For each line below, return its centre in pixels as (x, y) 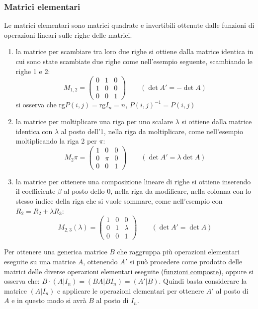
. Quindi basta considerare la (203, 281)
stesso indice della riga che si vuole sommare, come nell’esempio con (119, 201)
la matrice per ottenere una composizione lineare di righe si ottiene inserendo (133, 181)
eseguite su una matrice (40, 261)
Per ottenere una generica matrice (56, 252)
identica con (34, 131)
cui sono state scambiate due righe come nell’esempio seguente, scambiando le (134, 61)
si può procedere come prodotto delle (186, 261)
